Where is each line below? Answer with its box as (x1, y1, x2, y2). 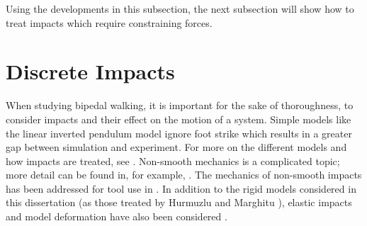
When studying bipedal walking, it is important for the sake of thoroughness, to (6, 98, 354, 113)
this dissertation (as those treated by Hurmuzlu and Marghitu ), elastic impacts (6, 195, 352, 210)
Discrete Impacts (6, 57, 175, 86)
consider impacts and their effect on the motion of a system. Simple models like (6, 111, 351, 126)
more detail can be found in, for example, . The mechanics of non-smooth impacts (6, 167, 362, 182)
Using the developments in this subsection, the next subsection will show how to (6, 1, 354, 16)
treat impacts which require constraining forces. (6, 15, 213, 30)
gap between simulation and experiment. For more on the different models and (6, 140, 347, 154)
